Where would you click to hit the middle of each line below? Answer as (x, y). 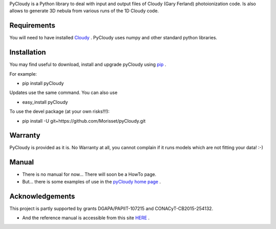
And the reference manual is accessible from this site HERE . (86, 218)
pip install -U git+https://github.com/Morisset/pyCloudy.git (84, 121)
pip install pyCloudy (43, 83)
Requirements (32, 26)
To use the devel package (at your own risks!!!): (60, 111)
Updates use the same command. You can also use (63, 93)
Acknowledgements (42, 196)
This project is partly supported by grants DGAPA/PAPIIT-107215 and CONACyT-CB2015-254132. (111, 208)
